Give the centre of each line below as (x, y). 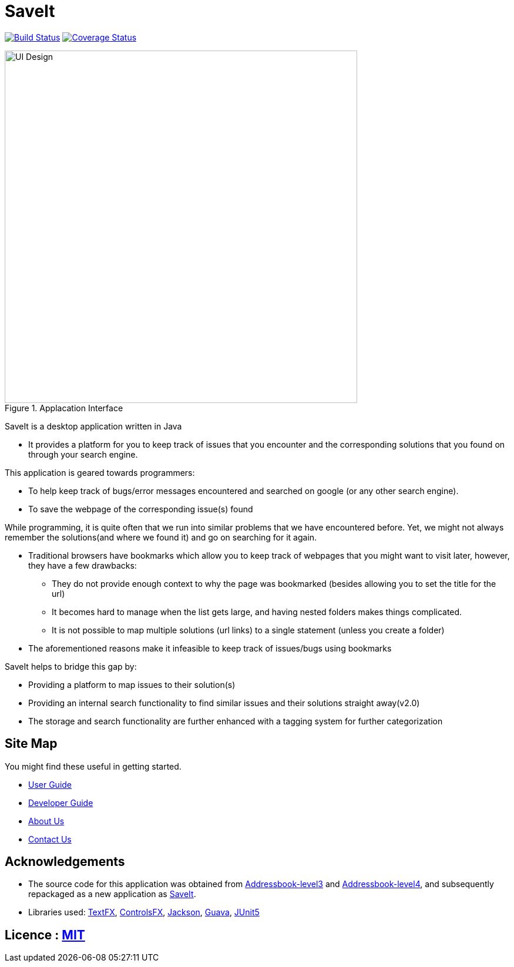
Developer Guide (61, 803)
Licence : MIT (45, 935)
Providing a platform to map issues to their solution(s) (132, 684)
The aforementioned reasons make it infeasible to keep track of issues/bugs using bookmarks (210, 648)
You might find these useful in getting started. (93, 766)
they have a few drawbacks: (83, 565)
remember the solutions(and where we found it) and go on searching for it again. (161, 537)
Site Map (31, 744)
